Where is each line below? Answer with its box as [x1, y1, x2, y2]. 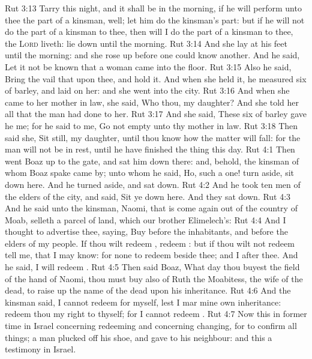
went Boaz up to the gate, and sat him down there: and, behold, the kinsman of [5, 154, 299, 167]
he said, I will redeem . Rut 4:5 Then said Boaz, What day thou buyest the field [5, 261, 300, 273]
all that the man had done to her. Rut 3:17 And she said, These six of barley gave [5, 107, 307, 120]
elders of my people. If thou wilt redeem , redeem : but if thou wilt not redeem [5, 237, 295, 249]
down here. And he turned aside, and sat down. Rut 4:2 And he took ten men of [5, 178, 301, 190]
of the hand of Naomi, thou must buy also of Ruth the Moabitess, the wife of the [5, 272, 303, 285]
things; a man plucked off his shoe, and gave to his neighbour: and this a [5, 331, 272, 343]
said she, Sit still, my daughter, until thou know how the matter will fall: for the [5, 131, 301, 143]
